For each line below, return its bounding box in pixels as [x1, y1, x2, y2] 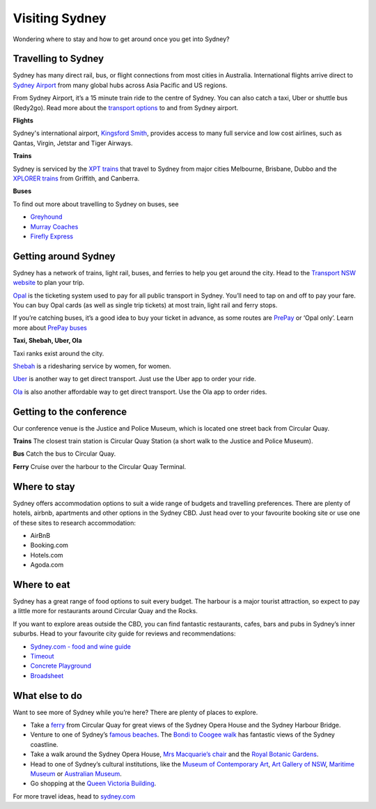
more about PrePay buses [13, 323, 87, 332]
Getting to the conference [13, 406, 127, 417]
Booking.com [30, 541, 69, 550]
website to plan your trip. [13, 279, 85, 287]
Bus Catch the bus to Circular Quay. [13, 449, 116, 458]
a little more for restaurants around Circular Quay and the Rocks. [13, 607, 198, 615]
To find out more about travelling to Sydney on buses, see [13, 199, 179, 208]
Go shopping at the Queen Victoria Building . [30, 779, 157, 787]
